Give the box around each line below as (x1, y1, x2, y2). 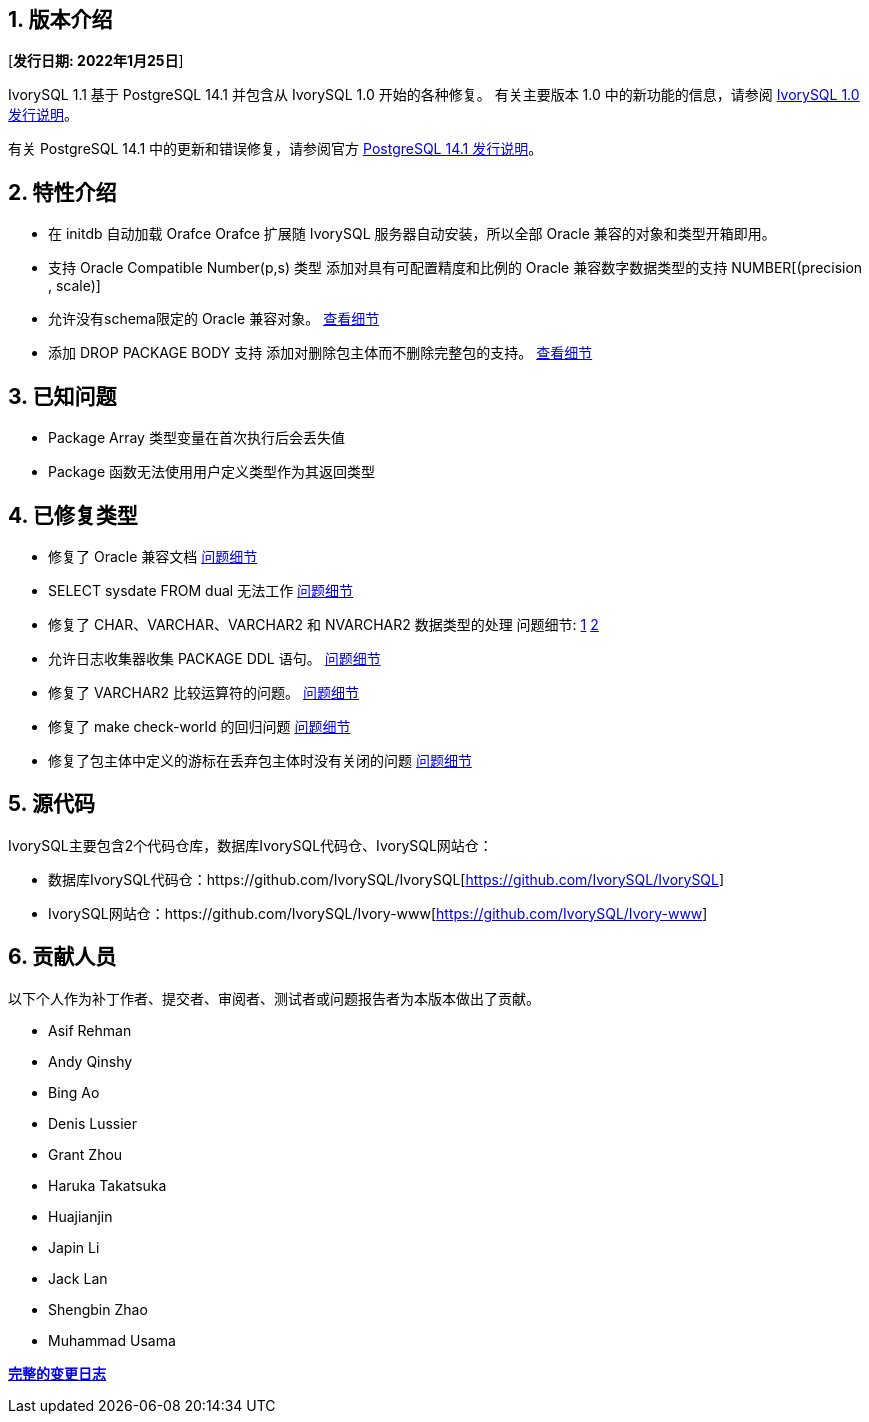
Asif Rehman (48, 1021, 132, 1039)
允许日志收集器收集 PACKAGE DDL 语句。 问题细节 (48, 649, 381, 667)
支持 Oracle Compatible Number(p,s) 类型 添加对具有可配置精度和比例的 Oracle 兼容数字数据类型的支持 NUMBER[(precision (48, 259, 863, 277)
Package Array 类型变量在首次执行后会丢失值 (48, 429, 345, 447)
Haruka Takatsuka (48, 1176, 167, 1194)
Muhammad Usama (48, 1331, 176, 1349)
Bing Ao (48, 1083, 100, 1101)
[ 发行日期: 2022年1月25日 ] (8, 52, 184, 70)
